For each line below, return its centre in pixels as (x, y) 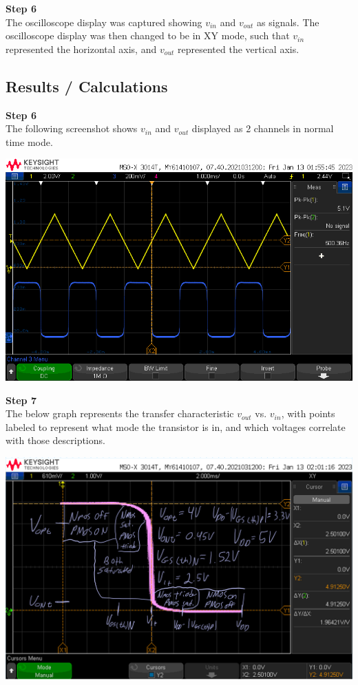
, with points (308, 413)
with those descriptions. (55, 440)
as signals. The (288, 22)
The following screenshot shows (72, 128)
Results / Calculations (87, 86)
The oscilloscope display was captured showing (104, 22)
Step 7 (21, 400)
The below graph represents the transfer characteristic (120, 413)
